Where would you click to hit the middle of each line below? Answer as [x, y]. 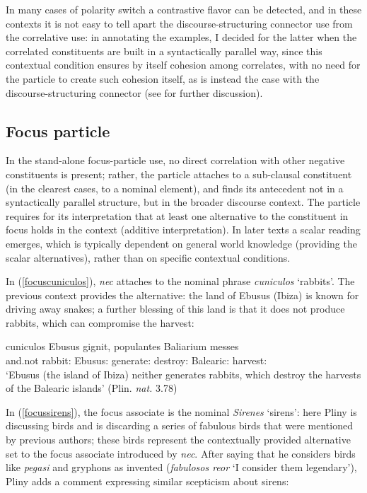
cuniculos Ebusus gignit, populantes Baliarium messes [122, 346]
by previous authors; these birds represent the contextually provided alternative [178, 440]
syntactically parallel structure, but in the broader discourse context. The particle [183, 202]
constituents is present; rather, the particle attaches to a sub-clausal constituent [179, 174]
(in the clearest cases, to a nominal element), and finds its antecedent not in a [175, 188]
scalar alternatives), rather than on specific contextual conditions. [148, 257]
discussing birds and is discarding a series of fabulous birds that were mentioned [179, 425]
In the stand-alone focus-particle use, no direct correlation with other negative [175, 160]
